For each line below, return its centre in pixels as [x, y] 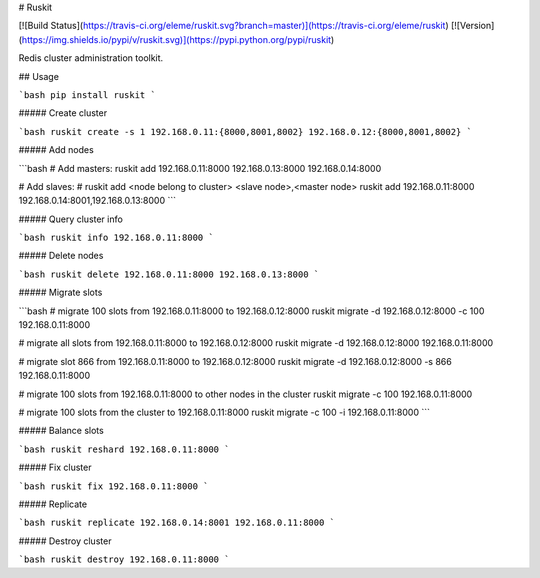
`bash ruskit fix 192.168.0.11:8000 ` [113, 486]
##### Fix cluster [55, 467]
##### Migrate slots [60, 292]
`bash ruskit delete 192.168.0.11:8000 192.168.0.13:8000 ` [169, 274]
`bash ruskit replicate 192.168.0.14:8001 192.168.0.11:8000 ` [176, 523]
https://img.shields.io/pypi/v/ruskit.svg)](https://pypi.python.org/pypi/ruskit [176, 39]
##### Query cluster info [71, 219]
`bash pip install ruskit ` [87, 94]
